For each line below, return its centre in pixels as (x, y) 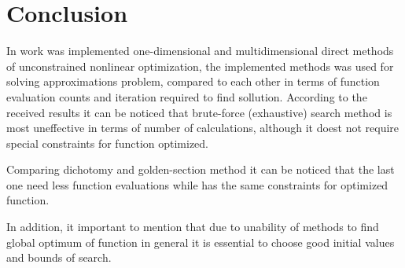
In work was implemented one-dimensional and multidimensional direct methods (200, 51)
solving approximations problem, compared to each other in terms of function (193, 81)
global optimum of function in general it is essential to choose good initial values (201, 242)
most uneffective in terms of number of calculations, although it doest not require (203, 128)
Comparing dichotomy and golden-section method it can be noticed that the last (201, 169)
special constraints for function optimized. (107, 143)
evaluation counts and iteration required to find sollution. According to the (187, 96)
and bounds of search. (59, 257)
